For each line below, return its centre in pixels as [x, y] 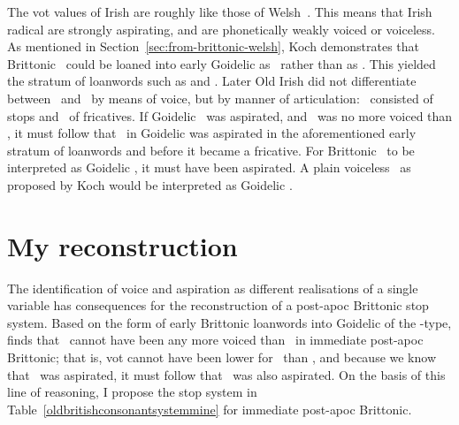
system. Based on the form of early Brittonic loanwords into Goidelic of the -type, [229, 322]
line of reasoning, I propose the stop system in [132, 392]
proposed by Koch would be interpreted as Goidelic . [150, 184]
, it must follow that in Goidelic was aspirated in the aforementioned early [212, 133]
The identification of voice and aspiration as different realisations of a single [213, 288]
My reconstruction [122, 245]
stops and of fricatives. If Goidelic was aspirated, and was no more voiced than [230, 115]
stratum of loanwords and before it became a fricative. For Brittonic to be [211, 150]
